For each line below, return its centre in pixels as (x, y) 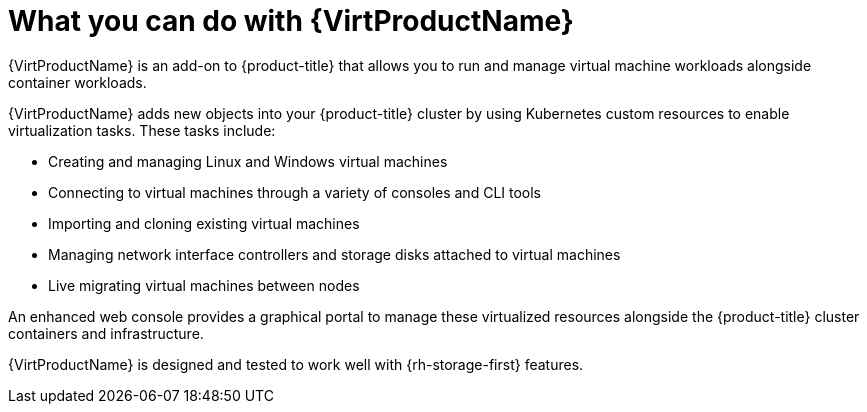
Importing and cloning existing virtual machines (204, 223)
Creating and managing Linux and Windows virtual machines (248, 161)
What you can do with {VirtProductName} (291, 21)
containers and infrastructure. (106, 333)
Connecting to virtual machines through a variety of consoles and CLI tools (295, 192)
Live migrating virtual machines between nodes (204, 285)
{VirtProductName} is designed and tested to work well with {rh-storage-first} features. (296, 364)
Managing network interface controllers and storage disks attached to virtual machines (334, 254)
